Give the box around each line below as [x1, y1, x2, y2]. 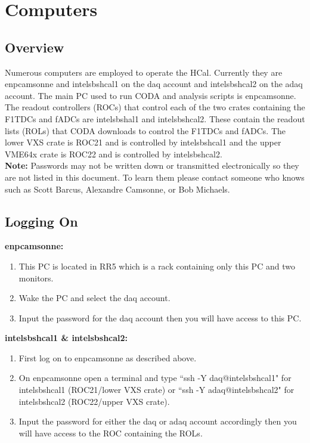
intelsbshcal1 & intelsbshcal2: [5, 332, 128, 344]
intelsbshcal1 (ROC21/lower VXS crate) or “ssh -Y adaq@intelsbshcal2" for [18, 383, 294, 396]
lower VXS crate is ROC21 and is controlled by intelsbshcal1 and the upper [5, 136, 281, 148]
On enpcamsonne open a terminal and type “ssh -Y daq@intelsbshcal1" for [18, 371, 292, 384]
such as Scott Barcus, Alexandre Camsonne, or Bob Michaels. [5, 182, 230, 195]
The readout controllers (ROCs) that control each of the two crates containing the [5, 101, 305, 113]
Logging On [5, 212, 78, 230]
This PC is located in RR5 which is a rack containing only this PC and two [18, 259, 295, 272]
